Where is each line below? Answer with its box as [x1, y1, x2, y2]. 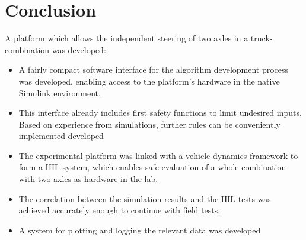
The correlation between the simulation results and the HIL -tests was [18, 192, 271, 205]
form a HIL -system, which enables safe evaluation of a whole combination [18, 161, 286, 173]
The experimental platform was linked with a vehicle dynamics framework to [18, 149, 298, 161]
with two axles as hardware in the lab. [18, 173, 158, 185]
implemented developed [18, 129, 104, 142]
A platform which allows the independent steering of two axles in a [5, 32, 248, 44]
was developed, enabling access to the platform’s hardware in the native [18, 74, 280, 87]
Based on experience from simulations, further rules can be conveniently [18, 118, 280, 130]
